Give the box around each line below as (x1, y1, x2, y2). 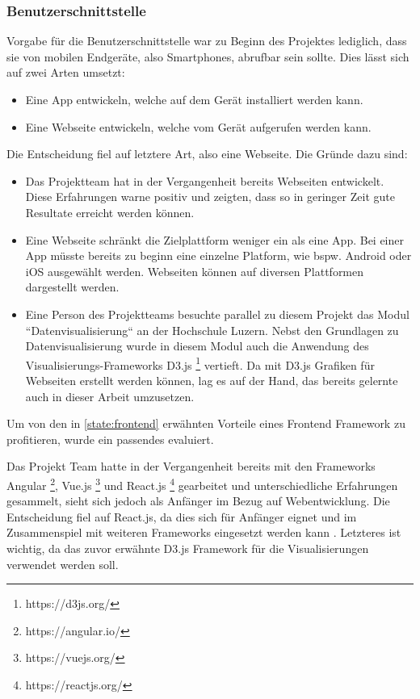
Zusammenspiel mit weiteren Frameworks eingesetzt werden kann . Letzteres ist (6, 524, 401, 541)
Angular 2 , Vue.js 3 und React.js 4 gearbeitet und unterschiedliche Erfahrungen (6, 474, 398, 493)
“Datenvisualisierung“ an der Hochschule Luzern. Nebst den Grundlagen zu (25, 321, 399, 338)
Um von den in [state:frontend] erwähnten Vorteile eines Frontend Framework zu (6, 415, 405, 432)
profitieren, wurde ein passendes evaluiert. (6, 430, 214, 447)
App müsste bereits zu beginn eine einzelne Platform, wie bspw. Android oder (25, 247, 412, 264)
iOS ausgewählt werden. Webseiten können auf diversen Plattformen (25, 262, 364, 279)
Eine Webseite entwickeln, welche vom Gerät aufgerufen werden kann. (25, 118, 372, 135)
